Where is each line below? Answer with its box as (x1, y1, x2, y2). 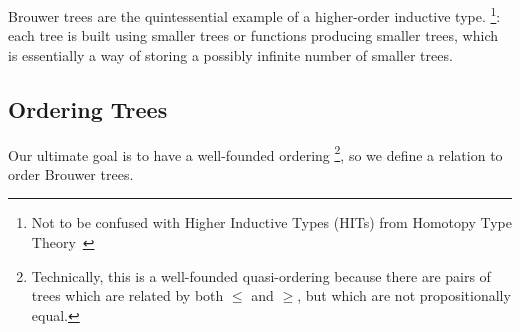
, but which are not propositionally (297, 285, 511, 306)
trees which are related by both (31, 285, 224, 306)
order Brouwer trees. (8, 163, 134, 184)
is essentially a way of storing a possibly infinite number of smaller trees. (8, 44, 453, 65)
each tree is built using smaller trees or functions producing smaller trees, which (8, 25, 499, 46)
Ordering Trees (8, 93, 168, 124)
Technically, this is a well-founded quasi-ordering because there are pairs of (31, 265, 491, 286)
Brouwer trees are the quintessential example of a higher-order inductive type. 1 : (8, 3, 501, 26)
